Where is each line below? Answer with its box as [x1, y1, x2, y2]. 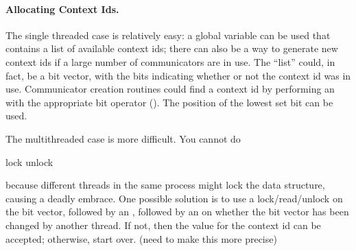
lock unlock [5, 154, 54, 169]
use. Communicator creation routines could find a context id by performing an [5, 82, 335, 96]
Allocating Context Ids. [5, 1, 119, 16]
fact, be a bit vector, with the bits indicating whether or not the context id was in [5, 68, 351, 82]
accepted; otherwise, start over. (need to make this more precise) [5, 231, 277, 246]
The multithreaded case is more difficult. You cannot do [5, 131, 241, 145]
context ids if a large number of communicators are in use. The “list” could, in [5, 54, 335, 69]
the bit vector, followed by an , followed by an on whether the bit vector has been [5, 204, 349, 219]
